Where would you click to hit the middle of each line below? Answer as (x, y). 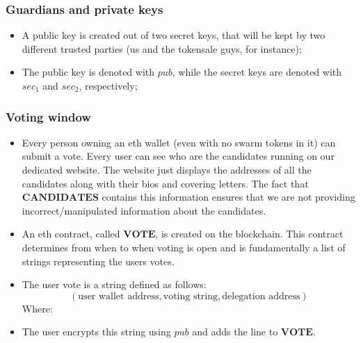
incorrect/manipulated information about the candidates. (144, 210)
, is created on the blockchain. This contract (249, 234)
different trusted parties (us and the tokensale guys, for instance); (162, 48)
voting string (191, 296)
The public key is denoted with (88, 72)
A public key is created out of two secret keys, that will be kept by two (174, 35)
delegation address (261, 296)
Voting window (48, 116)
